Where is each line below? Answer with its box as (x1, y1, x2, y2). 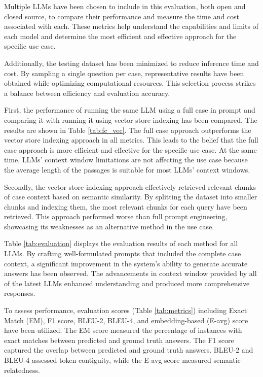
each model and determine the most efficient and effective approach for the (4, 30, 237, 41)
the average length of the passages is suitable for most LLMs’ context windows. (4, 164, 250, 175)
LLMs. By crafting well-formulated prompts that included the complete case (4, 248, 241, 259)
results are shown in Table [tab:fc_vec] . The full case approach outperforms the (4, 124, 251, 135)
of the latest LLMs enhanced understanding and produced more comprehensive (4, 278, 250, 288)
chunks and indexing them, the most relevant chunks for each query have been (4, 201, 247, 212)
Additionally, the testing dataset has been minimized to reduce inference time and (4, 57, 259, 68)
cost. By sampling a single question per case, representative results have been (4, 67, 244, 78)
